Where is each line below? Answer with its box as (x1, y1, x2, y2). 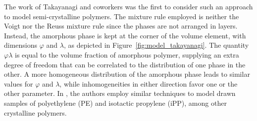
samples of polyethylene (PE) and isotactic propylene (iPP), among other (4, 97, 227, 108)
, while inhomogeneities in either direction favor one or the (59, 78, 238, 89)
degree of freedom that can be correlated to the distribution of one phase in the (4, 59, 246, 69)
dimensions (4, 40, 38, 50)
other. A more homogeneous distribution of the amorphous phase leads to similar (4, 69, 250, 79)
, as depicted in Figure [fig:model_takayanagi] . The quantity (63, 40, 249, 50)
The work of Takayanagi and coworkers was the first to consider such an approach (4, 1, 253, 11)
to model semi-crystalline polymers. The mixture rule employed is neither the (4, 11, 239, 21)
